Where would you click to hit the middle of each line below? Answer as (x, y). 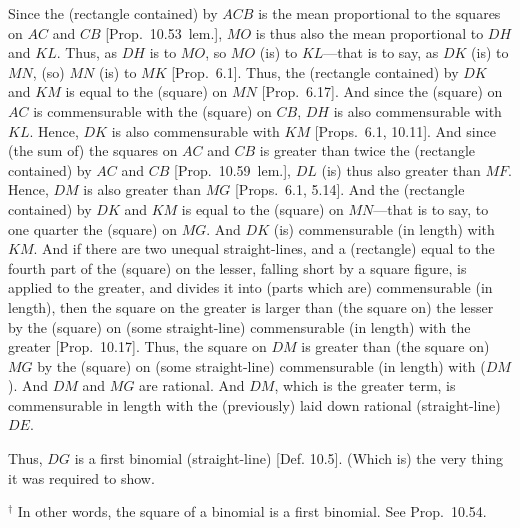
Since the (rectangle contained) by (113, 13)
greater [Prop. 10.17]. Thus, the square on (137, 346)
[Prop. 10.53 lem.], (164, 32)
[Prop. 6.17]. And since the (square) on (382, 91)
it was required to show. (81, 477)
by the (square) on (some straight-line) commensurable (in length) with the (239, 326)
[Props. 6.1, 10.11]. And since (405, 130)
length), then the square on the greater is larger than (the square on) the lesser (251, 306)
